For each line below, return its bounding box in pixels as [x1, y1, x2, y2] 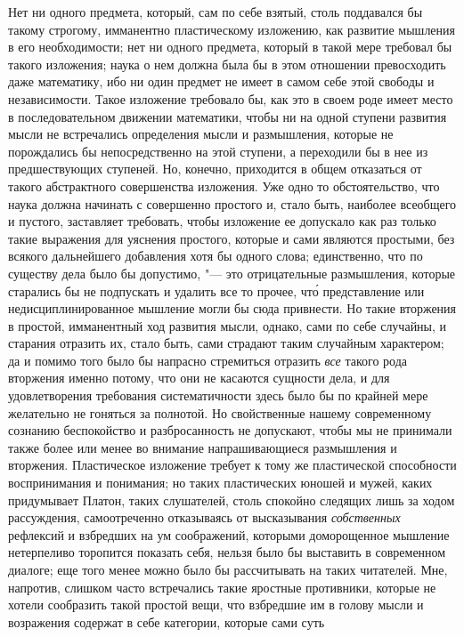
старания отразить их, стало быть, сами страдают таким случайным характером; [8, 334, 444, 352]
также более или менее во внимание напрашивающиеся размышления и [8, 438, 397, 456]
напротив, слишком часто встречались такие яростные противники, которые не [8, 577, 436, 596]
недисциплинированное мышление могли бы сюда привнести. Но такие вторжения [8, 299, 457, 318]
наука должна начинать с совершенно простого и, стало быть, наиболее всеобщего [8, 194, 457, 213]
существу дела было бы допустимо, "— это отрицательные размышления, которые [8, 263, 456, 282]
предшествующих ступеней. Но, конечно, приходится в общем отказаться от [8, 159, 422, 178]
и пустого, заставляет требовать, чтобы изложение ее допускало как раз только [8, 212, 436, 230]
